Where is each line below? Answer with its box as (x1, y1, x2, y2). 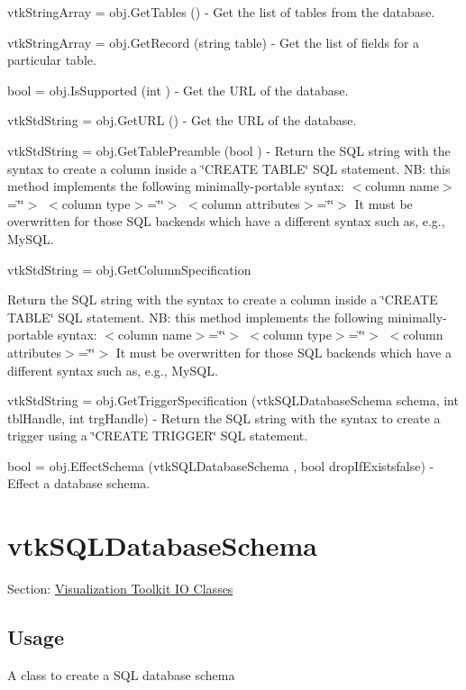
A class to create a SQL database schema (7, 665, 235, 684)
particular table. (7, 50, 96, 69)
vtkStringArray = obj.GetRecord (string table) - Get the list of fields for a (7, 32, 420, 51)
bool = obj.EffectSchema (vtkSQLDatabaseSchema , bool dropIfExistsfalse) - (7, 456, 434, 475)
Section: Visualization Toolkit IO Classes (7, 579, 233, 598)
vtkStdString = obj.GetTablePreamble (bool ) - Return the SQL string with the (7, 141, 451, 159)
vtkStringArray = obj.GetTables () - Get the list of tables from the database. (7, 3, 435, 21)
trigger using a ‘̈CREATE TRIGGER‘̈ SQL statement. (7, 426, 308, 445)
